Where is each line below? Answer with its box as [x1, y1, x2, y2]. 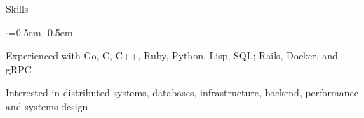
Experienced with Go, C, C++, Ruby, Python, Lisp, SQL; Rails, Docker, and [6, 48, 338, 63]
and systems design [6, 98, 88, 113]
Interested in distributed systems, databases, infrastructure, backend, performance [6, 85, 358, 100]
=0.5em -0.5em [8, 24, 73, 39]
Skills [6, 1, 29, 15]
